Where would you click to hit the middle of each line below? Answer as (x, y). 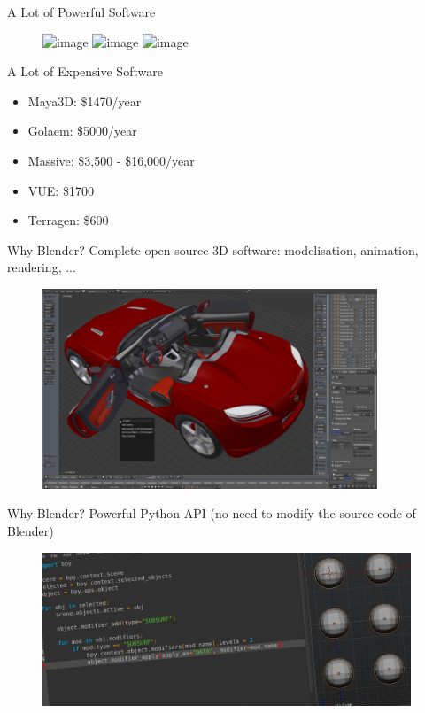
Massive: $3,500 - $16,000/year (111, 160)
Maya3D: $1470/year (85, 101)
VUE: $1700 (61, 190)
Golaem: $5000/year (82, 131)
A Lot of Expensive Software (85, 71)
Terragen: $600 (68, 220)
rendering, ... (42, 267)
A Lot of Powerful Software (81, 12)
